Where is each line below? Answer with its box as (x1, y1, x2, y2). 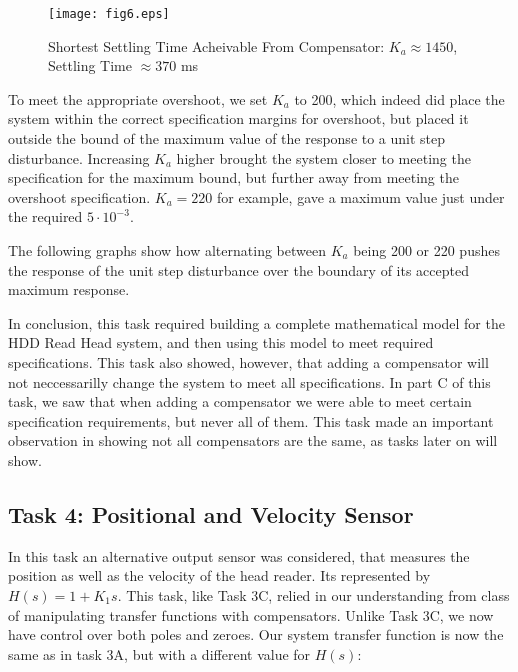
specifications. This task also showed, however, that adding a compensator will (8, 351, 489, 372)
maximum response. (8, 279, 130, 300)
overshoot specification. (8, 186, 151, 207)
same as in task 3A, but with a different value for (8, 643, 311, 664)
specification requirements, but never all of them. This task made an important (8, 410, 494, 431)
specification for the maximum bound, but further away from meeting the (8, 167, 459, 188)
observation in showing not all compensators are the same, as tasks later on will (8, 430, 498, 451)
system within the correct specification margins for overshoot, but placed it (8, 108, 469, 129)
